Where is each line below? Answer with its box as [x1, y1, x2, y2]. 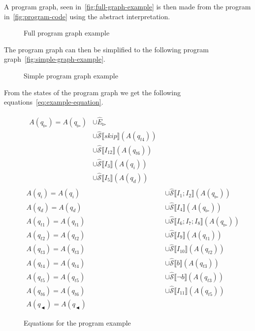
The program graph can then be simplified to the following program [4, 44, 209, 54]
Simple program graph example [24, 70, 118, 80]
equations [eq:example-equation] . [4, 97, 103, 107]
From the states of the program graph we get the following [4, 87, 181, 97]
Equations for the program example [24, 318, 131, 328]
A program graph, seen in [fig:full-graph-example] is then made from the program [4, 1, 251, 11]
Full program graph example [24, 28, 110, 38]
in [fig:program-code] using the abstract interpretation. [4, 11, 170, 21]
